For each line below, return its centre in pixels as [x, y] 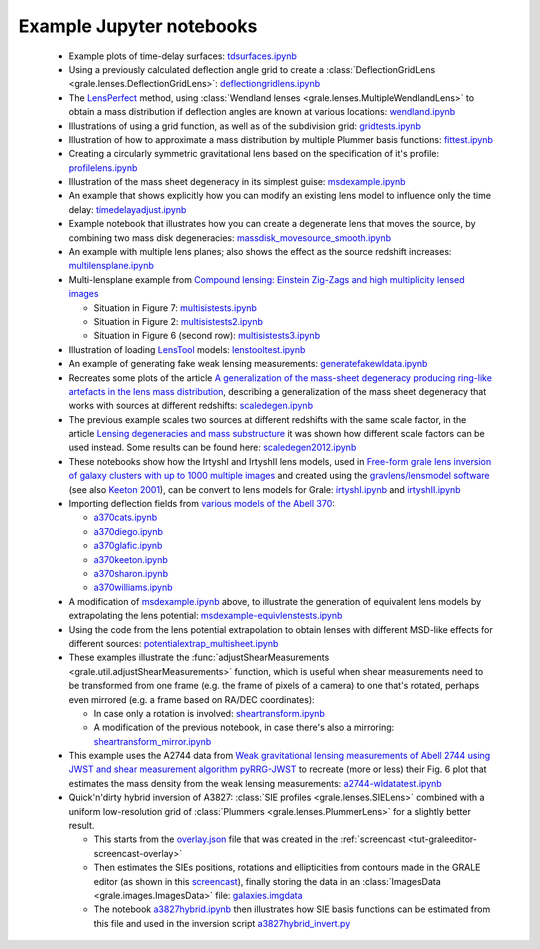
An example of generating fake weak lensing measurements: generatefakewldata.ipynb [248, 364]
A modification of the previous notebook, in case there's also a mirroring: [244, 727]
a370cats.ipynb [125, 517]
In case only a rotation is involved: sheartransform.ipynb [209, 713]
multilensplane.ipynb [111, 266]
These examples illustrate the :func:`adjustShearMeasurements [199, 657]
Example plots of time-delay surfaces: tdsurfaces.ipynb [182, 56]
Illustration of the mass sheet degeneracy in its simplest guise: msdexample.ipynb [237, 182]
